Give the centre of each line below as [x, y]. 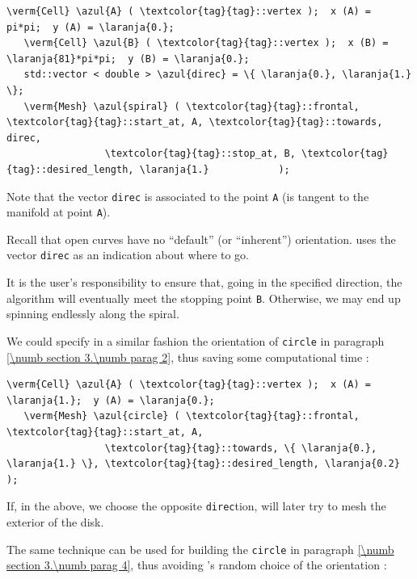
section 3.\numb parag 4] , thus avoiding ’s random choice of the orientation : [197, 565]
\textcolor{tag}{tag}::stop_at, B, [200, 154]
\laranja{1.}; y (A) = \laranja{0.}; [111, 400]
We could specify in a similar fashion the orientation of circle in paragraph [196, 340]
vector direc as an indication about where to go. [128, 255]
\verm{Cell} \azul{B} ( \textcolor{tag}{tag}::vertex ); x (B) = [206, 43]
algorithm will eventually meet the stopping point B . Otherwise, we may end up [204, 298]
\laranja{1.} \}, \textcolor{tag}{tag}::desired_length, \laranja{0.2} [203, 464]
